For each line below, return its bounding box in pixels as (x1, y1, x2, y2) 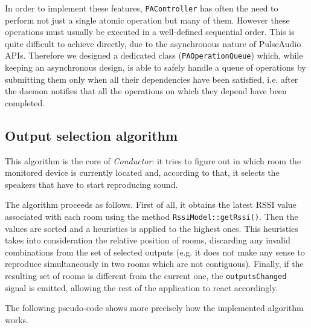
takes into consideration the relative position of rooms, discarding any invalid (5, 234, 290, 246)
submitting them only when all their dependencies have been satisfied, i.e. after (5, 72, 298, 85)
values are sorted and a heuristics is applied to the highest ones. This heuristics (5, 222, 298, 234)
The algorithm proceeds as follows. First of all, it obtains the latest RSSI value (5, 198, 297, 211)
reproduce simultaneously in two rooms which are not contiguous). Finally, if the (5, 257, 304, 270)
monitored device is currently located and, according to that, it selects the (5, 166, 280, 179)
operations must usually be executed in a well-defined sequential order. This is (5, 25, 295, 38)
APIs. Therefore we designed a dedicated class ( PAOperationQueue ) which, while (5, 49, 303, 62)
